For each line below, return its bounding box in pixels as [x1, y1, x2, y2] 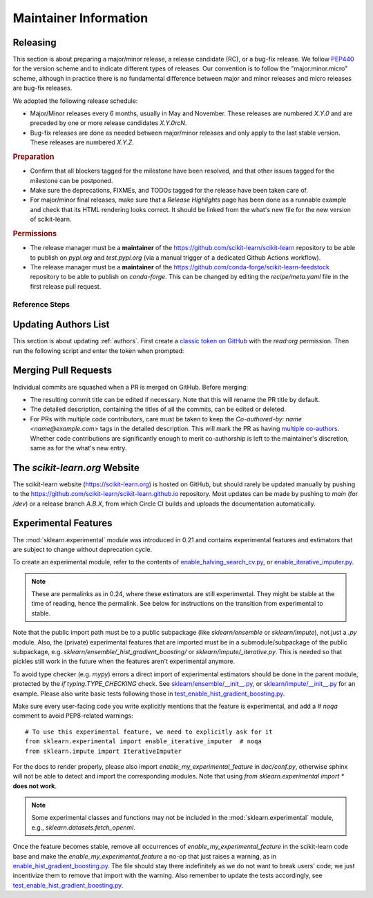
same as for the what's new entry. [30, 443, 127, 452]
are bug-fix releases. [12, 84, 73, 93]
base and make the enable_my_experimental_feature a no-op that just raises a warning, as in [12, 852, 276, 860]
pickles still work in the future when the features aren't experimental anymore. [12, 657, 236, 666]
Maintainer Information [12, 10, 149, 26]
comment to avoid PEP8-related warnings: [12, 711, 133, 720]
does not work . [12, 781, 57, 790]
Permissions [12, 229, 57, 238]
